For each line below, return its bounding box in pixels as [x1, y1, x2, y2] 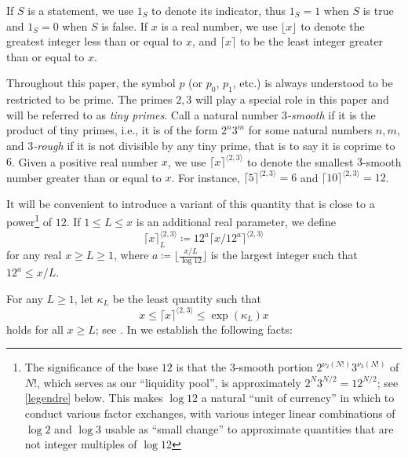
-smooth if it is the [287, 106, 376, 122]
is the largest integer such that [210, 247, 358, 263]
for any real [6, 247, 62, 263]
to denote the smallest [246, 153, 354, 170]
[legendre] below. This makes [24, 389, 163, 406]
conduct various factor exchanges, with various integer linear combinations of [24, 405, 395, 422]
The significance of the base [24, 359, 158, 375]
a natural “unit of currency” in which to [201, 389, 395, 406]
